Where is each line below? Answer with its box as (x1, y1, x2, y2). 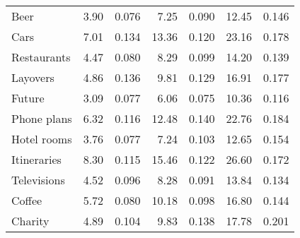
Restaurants (11, 49, 71, 65)
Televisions (11, 172, 65, 188)
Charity (11, 213, 50, 229)
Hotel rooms (11, 131, 72, 147)
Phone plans (11, 110, 72, 126)
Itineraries (11, 151, 62, 167)
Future (11, 90, 45, 106)
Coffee (11, 192, 42, 208)
